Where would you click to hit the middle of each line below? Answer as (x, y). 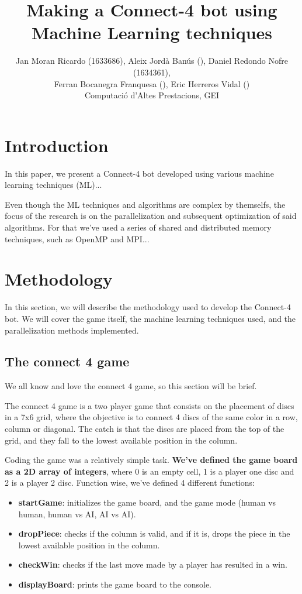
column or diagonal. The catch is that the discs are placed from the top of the (145, 429)
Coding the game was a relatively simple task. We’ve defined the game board (151, 460)
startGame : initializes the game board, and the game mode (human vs (147, 502)
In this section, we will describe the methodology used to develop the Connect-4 (148, 307)
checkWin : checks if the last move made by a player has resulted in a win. (153, 564)
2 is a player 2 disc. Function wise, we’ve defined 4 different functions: (130, 483)
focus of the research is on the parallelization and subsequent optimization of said (151, 216)
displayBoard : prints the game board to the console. (115, 584)
